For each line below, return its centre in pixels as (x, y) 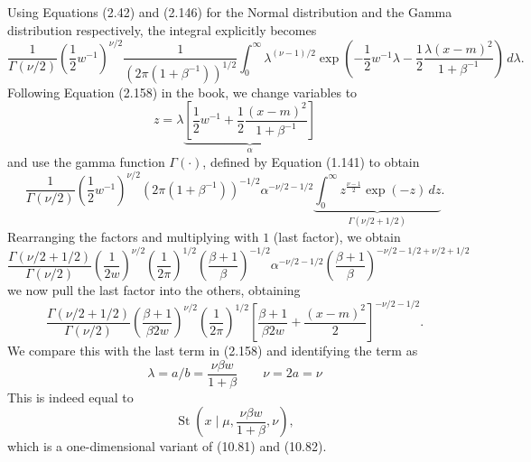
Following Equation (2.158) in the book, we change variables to (182, 92)
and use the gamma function (86, 161)
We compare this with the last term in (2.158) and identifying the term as (213, 351)
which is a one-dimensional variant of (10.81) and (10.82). (167, 446)
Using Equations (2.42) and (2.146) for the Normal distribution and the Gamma (230, 12)
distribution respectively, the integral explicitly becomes (162, 29)
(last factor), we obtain (337, 236)
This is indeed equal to (70, 397)
